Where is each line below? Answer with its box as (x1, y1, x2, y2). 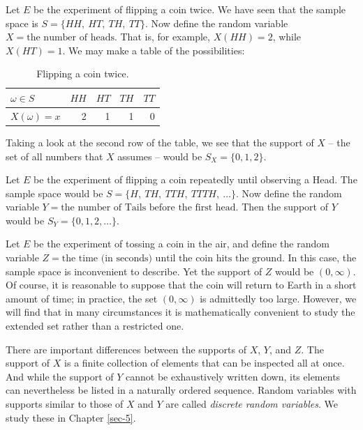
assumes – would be (117, 148, 202, 163)
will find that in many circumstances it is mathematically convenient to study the (6, 305, 355, 319)
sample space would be (6, 185, 103, 200)
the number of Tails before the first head (61, 203, 236, 213)
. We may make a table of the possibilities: (62, 43, 245, 57)
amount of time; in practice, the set (6, 291, 158, 305)
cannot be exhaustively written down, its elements (126, 369, 341, 383)
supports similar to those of (6, 397, 124, 410)
